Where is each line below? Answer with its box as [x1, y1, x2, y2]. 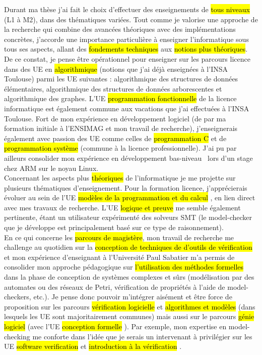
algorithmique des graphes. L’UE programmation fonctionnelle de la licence [4, 93, 237, 104]
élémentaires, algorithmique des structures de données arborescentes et [4, 83, 222, 94]
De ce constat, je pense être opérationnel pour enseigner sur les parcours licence [4, 53, 250, 64]
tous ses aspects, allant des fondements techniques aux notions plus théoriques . [4, 43, 248, 54]
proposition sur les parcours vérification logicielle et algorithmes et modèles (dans [4, 301, 255, 312]
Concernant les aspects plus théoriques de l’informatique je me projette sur [4, 172, 236, 183]
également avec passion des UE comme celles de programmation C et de [4, 132, 227, 143]
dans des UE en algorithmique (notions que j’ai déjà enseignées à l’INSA [4, 63, 228, 74]
